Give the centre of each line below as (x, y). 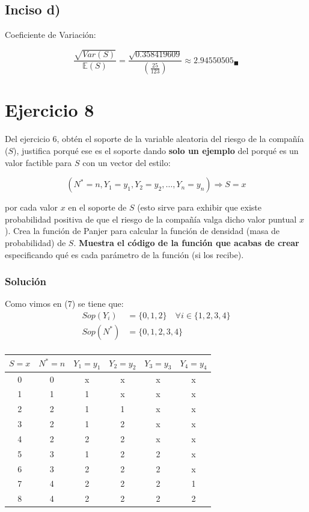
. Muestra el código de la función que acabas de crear (186, 242)
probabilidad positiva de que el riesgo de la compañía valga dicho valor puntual (151, 219)
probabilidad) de (35, 242)
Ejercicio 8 (50, 110)
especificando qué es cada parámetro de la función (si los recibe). (124, 254)
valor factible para (38, 162)
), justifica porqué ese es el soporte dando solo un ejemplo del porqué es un (156, 150)
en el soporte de (97, 207)
